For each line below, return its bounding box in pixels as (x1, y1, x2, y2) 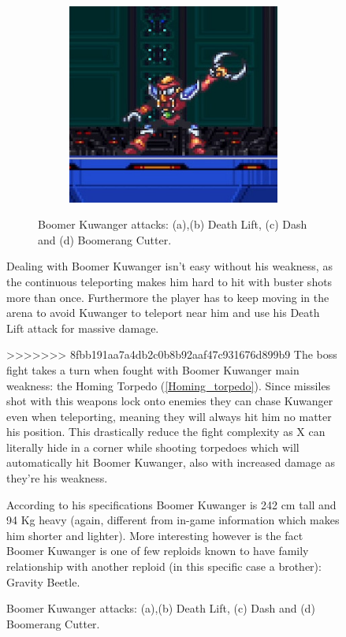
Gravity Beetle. (6, 573, 80, 590)
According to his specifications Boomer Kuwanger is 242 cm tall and (6, 496, 337, 512)
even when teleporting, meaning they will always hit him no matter (6, 408, 332, 424)
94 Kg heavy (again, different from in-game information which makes (6, 512, 340, 528)
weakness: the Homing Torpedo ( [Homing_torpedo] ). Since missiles (6, 377, 331, 393)
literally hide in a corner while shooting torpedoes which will (6, 438, 299, 455)
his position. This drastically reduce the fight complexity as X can (6, 423, 326, 440)
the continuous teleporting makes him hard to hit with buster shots (6, 273, 333, 289)
